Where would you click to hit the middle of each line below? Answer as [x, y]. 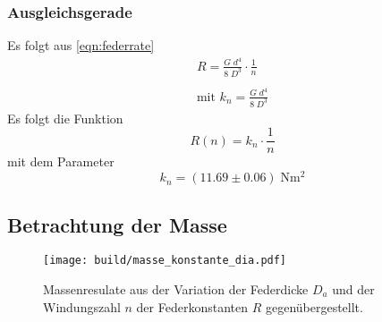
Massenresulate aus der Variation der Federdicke [176, 289]
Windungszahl [82, 306]
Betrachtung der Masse [117, 224]
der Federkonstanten [192, 306]
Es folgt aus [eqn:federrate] [81, 45]
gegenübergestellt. [314, 306]
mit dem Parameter [61, 161]
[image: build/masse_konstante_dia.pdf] [165, 261]
